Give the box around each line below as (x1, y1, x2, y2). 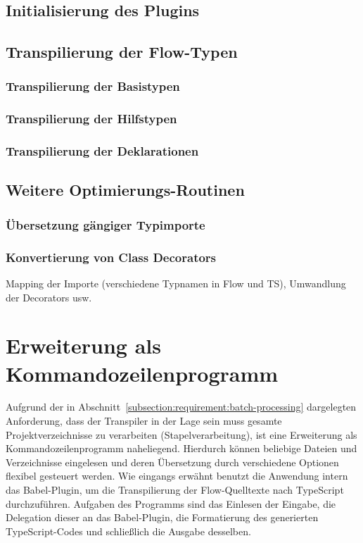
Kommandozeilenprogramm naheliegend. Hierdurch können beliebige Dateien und (6, 441, 357, 456)
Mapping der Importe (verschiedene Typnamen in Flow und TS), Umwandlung (6, 275, 346, 290)
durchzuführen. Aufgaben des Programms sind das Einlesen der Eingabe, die (6, 496, 336, 511)
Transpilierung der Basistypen (6, 77, 180, 95)
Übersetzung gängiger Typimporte (6, 216, 205, 233)
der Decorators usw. (6, 289, 92, 304)
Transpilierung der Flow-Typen (6, 41, 238, 63)
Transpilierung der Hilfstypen (6, 110, 177, 127)
